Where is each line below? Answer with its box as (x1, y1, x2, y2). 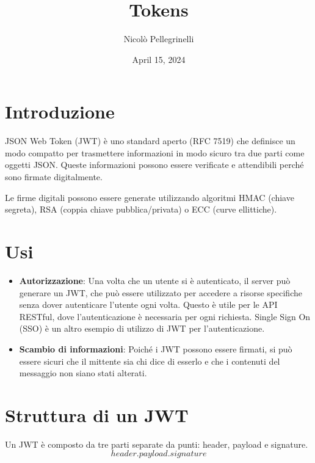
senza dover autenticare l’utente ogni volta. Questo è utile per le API (19, 298, 278, 311)
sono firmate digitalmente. (5, 170, 103, 183)
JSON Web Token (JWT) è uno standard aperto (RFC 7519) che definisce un (5, 134, 295, 147)
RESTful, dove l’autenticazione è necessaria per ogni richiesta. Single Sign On (19, 310, 311, 323)
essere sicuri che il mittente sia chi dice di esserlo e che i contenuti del (19, 354, 280, 367)
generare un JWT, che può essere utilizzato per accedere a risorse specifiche (19, 286, 302, 299)
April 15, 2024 (132, 53, 186, 65)
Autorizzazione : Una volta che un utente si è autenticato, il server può (19, 274, 291, 286)
